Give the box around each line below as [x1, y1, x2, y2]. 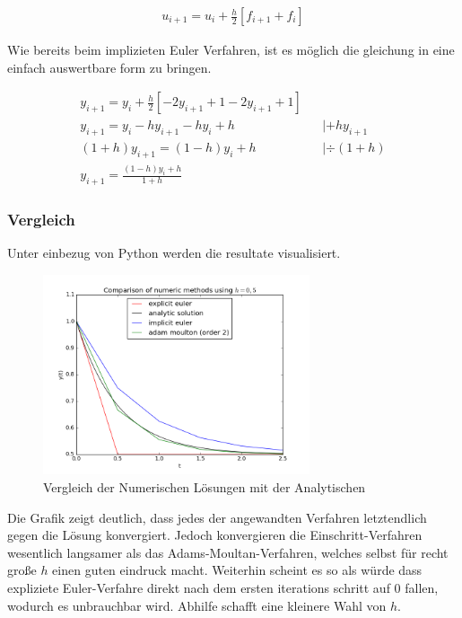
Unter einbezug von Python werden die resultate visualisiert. [7, 243, 341, 262]
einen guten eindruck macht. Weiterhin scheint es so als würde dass [52, 561, 423, 579]
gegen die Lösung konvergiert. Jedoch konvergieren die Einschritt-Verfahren [7, 525, 423, 544]
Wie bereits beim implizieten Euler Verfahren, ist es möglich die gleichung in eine [7, 40, 455, 59]
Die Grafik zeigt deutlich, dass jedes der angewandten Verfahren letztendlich [7, 508, 427, 526]
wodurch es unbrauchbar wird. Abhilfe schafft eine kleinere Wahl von [7, 596, 387, 614]
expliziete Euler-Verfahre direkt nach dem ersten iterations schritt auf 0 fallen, [7, 578, 439, 596]
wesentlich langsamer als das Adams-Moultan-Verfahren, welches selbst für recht [7, 543, 449, 561]
